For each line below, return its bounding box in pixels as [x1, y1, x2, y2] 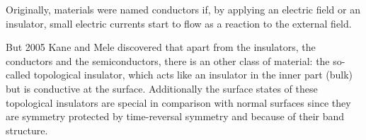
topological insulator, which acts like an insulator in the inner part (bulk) [33, 67, 353, 82]
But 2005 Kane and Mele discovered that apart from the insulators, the [6, 40, 316, 54]
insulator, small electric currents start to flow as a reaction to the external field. [6, 16, 352, 30]
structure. [6, 122, 48, 137]
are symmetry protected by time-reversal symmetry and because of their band [6, 109, 345, 124]
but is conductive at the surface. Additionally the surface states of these [6, 81, 318, 95]
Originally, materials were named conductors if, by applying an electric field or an [6, 2, 360, 16]
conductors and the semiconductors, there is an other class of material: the [6, 53, 330, 68]
